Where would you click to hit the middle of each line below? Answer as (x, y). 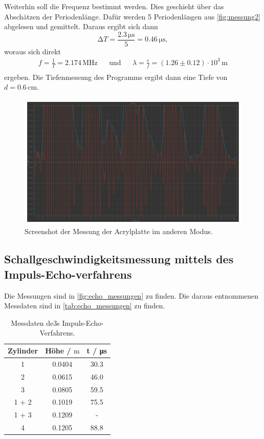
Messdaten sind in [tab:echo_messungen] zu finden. (85, 306)
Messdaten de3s (35, 322)
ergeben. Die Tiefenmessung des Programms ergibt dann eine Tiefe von (116, 77)
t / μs (97, 351)
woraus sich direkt (33, 51)
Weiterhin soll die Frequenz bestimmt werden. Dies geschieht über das (114, 6)
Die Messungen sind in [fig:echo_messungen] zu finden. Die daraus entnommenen (131, 295)
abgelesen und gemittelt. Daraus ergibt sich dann (81, 26)
